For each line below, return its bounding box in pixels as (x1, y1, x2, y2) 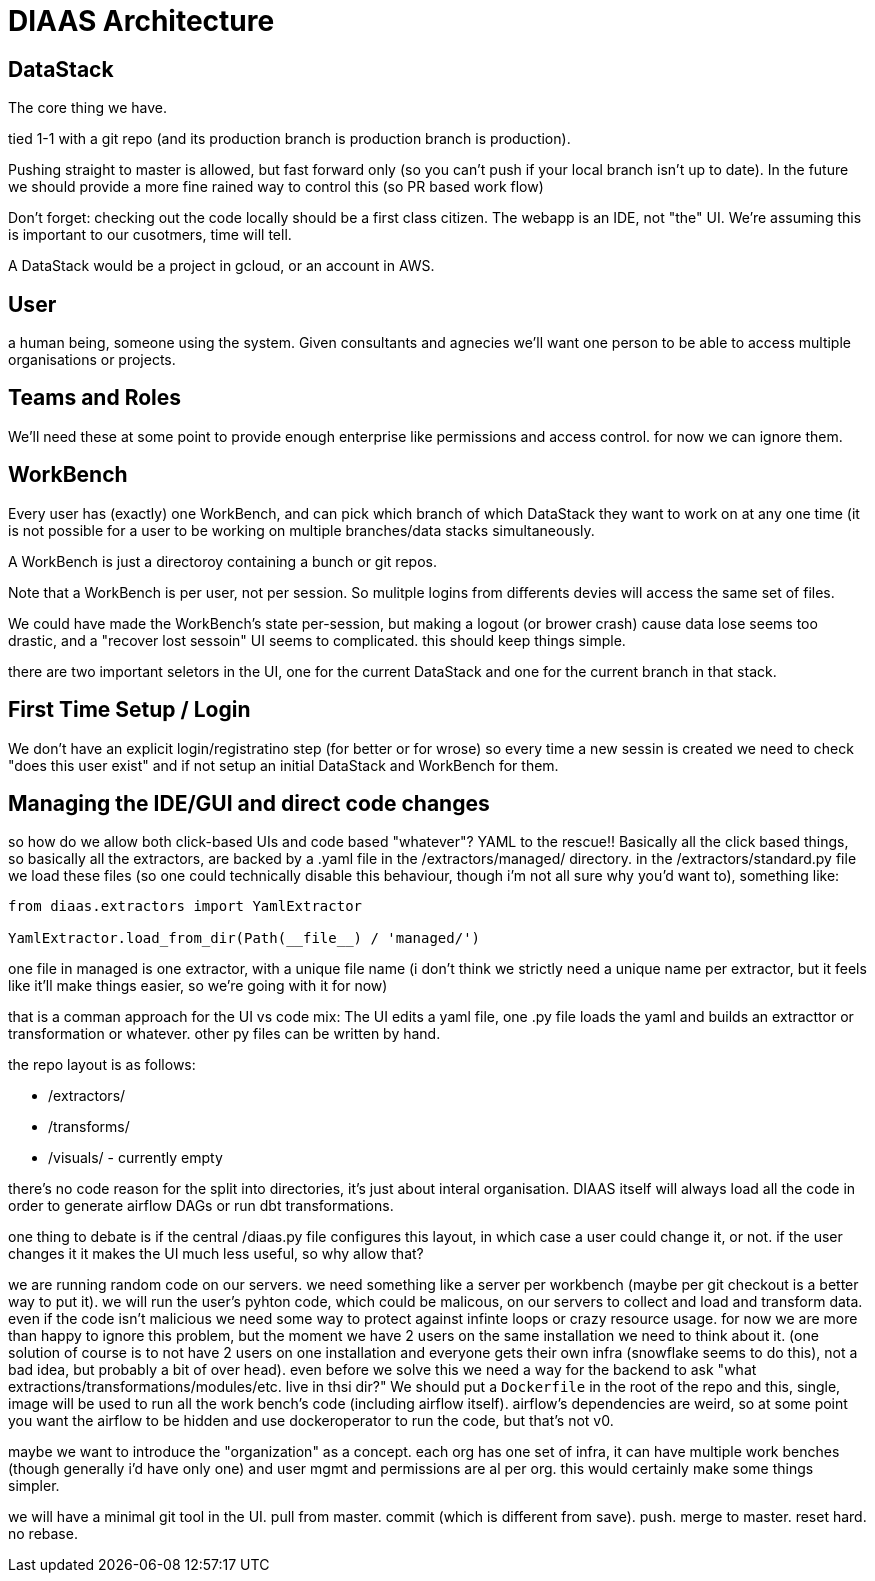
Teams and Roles (8, 385, 182, 411)
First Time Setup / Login (8, 697, 251, 723)
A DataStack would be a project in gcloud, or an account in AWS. (8, 257, 435, 275)
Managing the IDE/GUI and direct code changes (8, 790, 490, 816)
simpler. (8, 1477, 60, 1495)
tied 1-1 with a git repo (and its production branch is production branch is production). (8, 130, 571, 148)
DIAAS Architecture (8, 4, 275, 38)
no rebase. (8, 1525, 78, 1543)
